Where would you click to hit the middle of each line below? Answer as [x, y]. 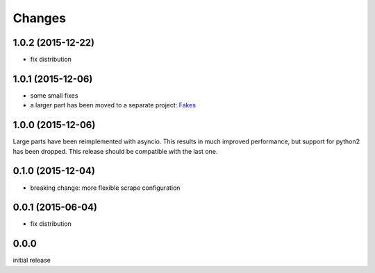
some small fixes [54, 95]
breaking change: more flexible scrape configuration [105, 188]
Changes [39, 18]
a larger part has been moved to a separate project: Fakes [113, 105]
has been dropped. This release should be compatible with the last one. [115, 151]
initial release [32, 261]
